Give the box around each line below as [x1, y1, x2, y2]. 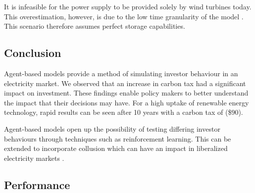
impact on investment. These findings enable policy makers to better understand [4, 88, 249, 98]
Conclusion [4, 45, 61, 60]
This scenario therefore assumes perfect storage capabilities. [4, 21, 185, 31]
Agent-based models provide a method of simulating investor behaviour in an [4, 68, 238, 78]
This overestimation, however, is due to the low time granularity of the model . [4, 11, 244, 21]
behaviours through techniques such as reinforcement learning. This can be [4, 133, 231, 144]
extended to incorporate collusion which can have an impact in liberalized [4, 143, 228, 153]
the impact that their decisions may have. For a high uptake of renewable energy [4, 97, 249, 107]
